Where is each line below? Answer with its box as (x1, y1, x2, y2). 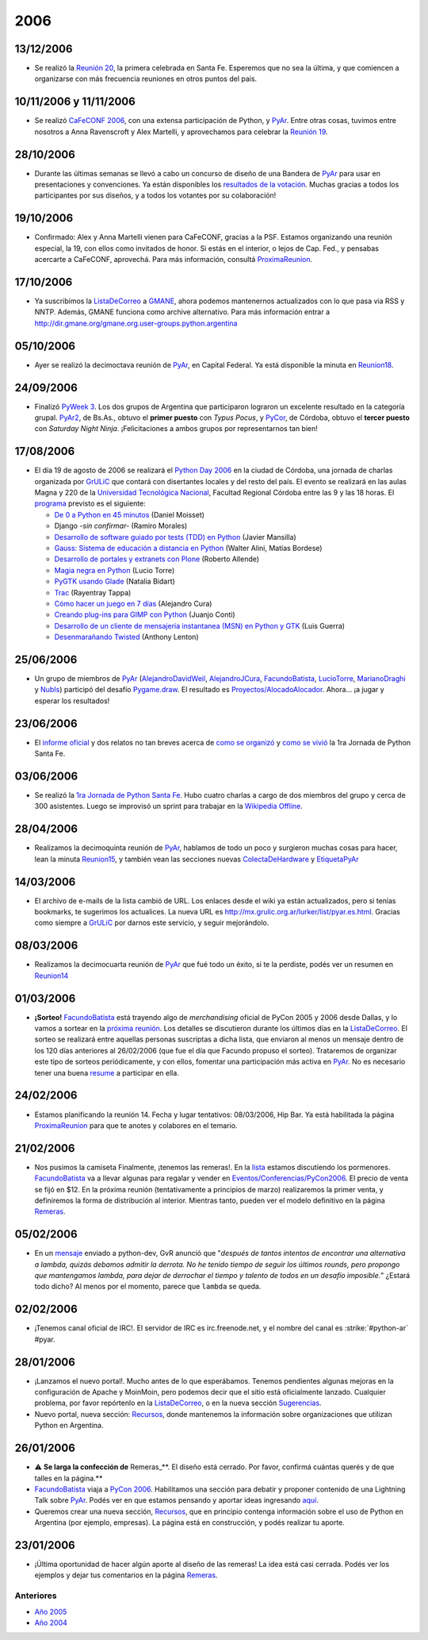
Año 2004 (34, 1618, 67, 1627)
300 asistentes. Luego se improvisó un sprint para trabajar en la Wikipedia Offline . (34, 802, 303, 811)
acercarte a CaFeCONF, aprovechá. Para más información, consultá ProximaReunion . (34, 255, 313, 264)
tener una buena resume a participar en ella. (34, 1068, 180, 1077)
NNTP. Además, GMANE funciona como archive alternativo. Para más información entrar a (34, 307, 331, 317)
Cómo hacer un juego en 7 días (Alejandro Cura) (54, 599, 212, 608)
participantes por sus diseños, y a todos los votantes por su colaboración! (34, 191, 277, 200)
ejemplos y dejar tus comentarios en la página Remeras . (34, 1570, 218, 1580)
